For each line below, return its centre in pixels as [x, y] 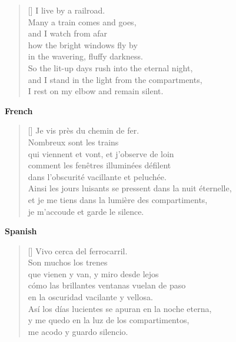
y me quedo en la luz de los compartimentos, [109, 320]
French [19, 110]
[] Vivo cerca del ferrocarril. [78, 250]
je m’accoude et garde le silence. [86, 211]
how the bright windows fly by [83, 44]
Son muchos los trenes [68, 262]
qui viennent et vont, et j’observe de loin [101, 153]
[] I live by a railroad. [67, 10]
